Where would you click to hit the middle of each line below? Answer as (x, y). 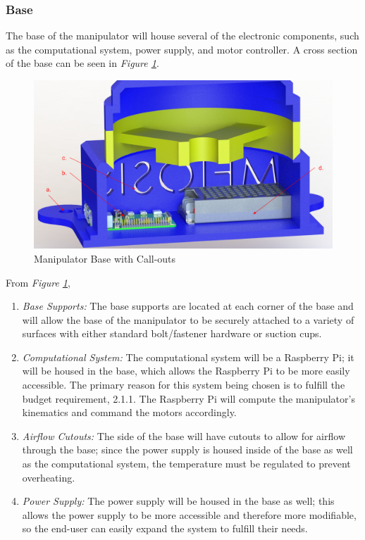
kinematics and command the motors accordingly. (129, 412)
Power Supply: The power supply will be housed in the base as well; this (178, 501)
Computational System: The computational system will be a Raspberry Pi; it (188, 357)
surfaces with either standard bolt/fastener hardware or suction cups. (172, 333)
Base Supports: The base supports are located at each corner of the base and (188, 306)
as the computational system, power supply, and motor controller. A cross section (182, 49)
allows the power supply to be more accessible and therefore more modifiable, (189, 514)
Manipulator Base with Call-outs (105, 258)
